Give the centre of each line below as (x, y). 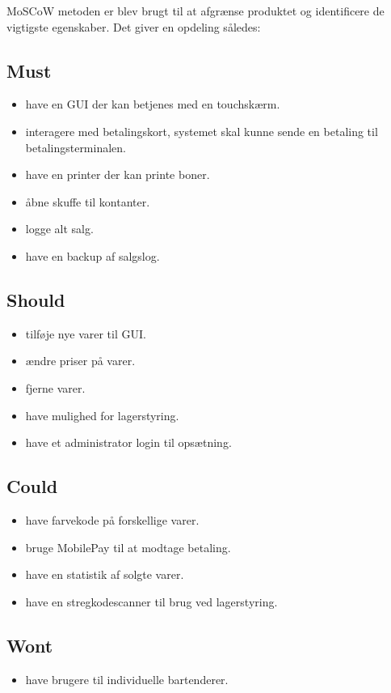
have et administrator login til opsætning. (128, 442)
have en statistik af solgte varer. (105, 574)
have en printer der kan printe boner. (118, 174)
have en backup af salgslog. (92, 255)
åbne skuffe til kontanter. (88, 201)
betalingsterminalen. (76, 147)
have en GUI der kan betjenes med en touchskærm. (153, 104)
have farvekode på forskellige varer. (112, 519)
